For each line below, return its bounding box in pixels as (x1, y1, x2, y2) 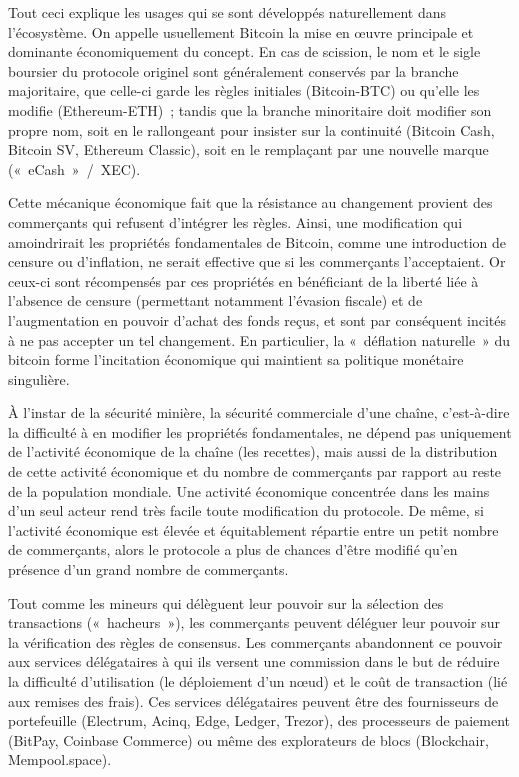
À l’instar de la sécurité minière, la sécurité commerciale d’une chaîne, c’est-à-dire (8, 402, 510, 423)
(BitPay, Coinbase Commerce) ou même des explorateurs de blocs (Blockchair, (8, 729, 489, 750)
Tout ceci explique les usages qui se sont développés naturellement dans (8, 2, 447, 22)
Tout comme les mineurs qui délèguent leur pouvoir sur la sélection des (8, 592, 444, 613)
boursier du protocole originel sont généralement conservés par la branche (8, 60, 459, 81)
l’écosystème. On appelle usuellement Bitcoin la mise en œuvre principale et (8, 21, 474, 42)
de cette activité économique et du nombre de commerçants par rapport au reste (8, 461, 502, 482)
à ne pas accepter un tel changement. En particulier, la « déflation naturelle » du (8, 329, 511, 350)
